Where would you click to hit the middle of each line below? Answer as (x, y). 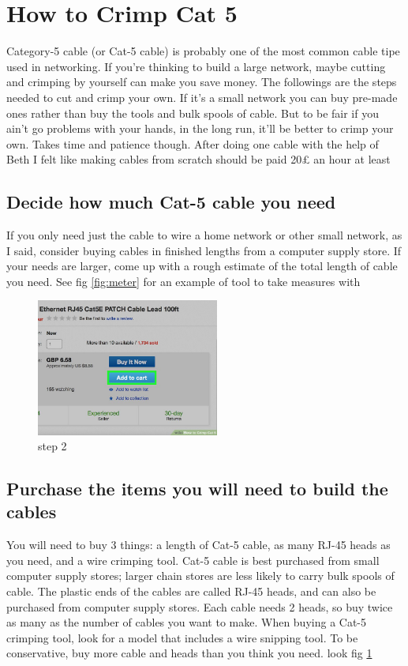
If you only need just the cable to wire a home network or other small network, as (204, 235)
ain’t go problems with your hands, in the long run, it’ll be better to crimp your (200, 128)
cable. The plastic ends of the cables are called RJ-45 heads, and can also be (191, 591)
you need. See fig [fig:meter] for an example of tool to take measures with (183, 281)
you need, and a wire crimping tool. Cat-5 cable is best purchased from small (193, 560)
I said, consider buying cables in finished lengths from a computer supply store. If (204, 250)
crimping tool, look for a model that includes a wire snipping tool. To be (182, 637)
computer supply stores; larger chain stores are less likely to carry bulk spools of (200, 576)
